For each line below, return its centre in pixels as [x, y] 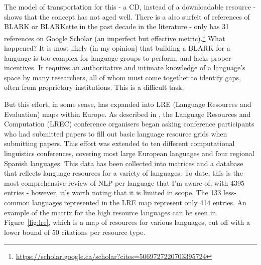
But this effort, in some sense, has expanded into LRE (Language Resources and [128, 104]
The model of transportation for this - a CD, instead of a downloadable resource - [130, 7]
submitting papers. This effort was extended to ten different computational [119, 143]
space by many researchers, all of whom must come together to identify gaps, [122, 77]
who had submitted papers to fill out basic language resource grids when [116, 133]
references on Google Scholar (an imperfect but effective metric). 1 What [115, 37]
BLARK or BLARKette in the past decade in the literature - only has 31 [117, 26]
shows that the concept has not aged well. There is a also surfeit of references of [127, 16]
